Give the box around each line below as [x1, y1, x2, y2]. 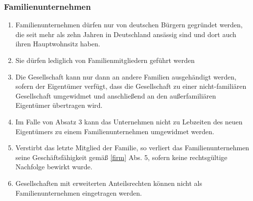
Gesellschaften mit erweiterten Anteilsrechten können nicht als [15, 178, 203, 188]
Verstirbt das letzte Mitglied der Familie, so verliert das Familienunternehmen [15, 142, 250, 153]
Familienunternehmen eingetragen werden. [15, 187, 142, 198]
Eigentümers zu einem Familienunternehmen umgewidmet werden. [15, 126, 214, 136]
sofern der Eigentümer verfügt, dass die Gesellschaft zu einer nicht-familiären [15, 81, 247, 91]
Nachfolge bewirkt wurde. [15, 161, 92, 172]
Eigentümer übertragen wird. [15, 100, 103, 110]
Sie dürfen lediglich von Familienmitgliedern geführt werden [15, 55, 195, 65]
